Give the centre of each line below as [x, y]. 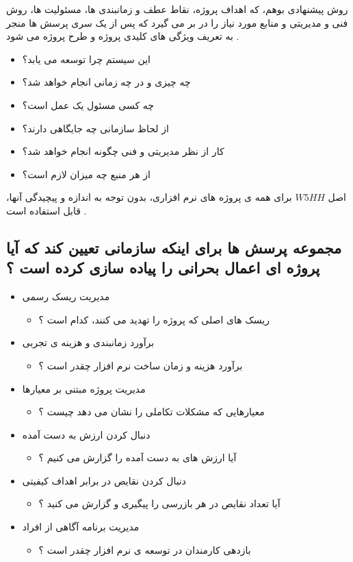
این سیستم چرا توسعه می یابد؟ [86, 59]
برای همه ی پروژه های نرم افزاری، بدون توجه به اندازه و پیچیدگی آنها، [149, 197]
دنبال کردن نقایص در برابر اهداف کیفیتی [104, 480]
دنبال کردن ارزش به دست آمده [86, 434]
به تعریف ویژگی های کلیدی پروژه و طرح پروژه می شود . [123, 36]
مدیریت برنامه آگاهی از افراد [81, 527]
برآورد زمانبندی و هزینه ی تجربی [88, 342]
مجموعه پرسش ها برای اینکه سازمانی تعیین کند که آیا [174, 247]
